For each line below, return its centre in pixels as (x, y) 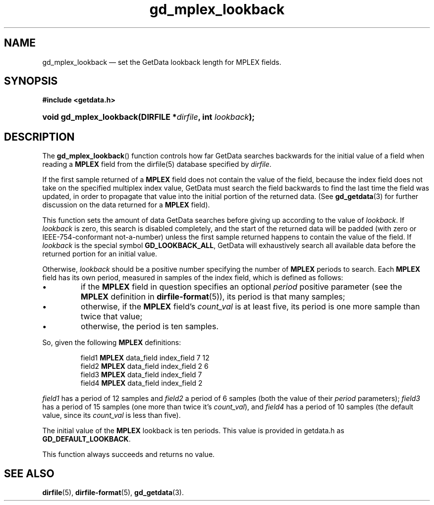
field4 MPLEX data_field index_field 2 (141, 383)
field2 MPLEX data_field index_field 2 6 (144, 366)
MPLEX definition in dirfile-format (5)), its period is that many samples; (213, 297)
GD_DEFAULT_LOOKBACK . (86, 439)
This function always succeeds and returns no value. (129, 454)
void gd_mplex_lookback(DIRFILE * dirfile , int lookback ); (148, 117)
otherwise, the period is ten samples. (150, 327)
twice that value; (112, 317)
